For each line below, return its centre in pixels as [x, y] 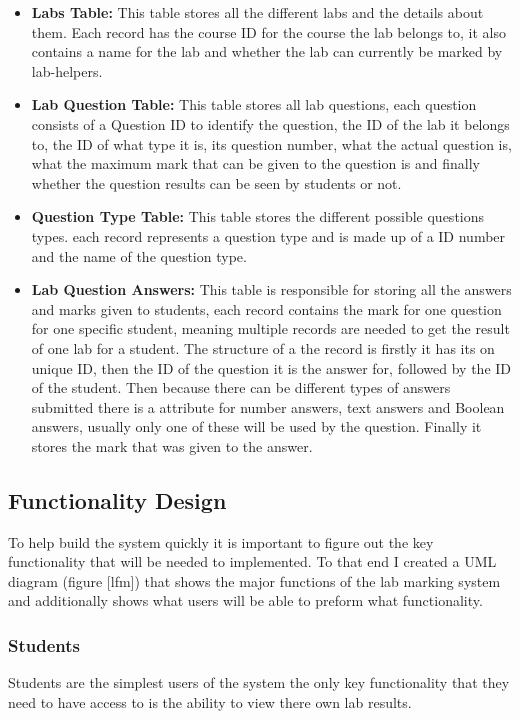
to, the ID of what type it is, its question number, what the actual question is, [271, 143]
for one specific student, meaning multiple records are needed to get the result [270, 328]
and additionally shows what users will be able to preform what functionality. [245, 600]
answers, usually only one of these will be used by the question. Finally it [256, 426]
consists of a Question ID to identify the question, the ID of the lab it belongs [270, 123]
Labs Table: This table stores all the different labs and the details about [257, 12]
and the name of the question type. [139, 255]
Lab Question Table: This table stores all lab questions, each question [254, 104]
